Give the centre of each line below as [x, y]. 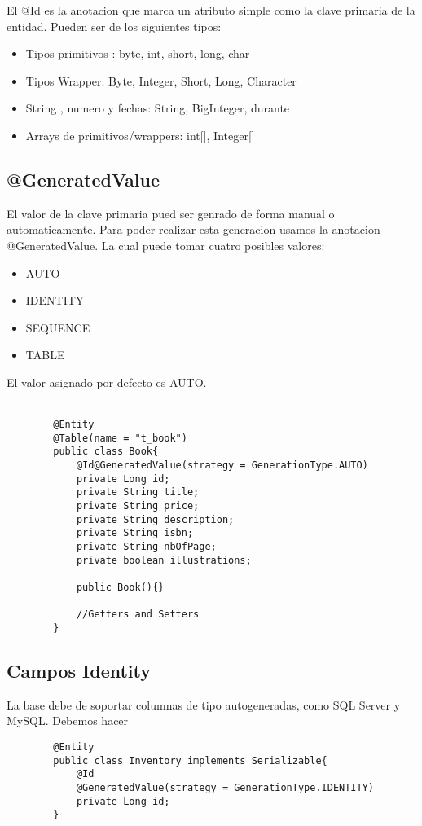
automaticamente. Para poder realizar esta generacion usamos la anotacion [193, 229]
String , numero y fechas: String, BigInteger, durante [158, 108]
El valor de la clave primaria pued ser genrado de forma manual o [171, 213]
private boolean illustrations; [164, 560]
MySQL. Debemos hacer [68, 721]
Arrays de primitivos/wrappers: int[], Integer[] [140, 135]
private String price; [138, 506]
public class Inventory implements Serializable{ [190, 760]
